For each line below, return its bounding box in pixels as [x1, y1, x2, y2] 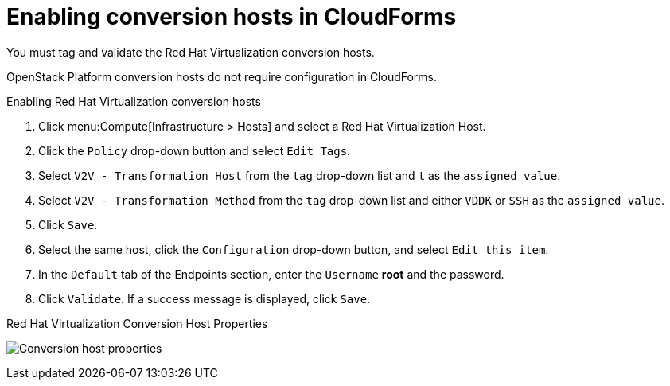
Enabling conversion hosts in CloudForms [6, 3, 457, 30]
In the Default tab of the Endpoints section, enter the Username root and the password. [38, 267, 504, 281]
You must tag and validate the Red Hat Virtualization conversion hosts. [6, 45, 375, 59]
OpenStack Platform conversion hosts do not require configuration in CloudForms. [6, 69, 438, 84]
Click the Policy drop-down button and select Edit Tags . [38, 143, 351, 158]
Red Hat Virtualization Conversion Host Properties [6, 316, 268, 330]
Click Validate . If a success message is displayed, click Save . [38, 291, 371, 306]
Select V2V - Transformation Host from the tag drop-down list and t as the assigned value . [38, 168, 561, 182]
